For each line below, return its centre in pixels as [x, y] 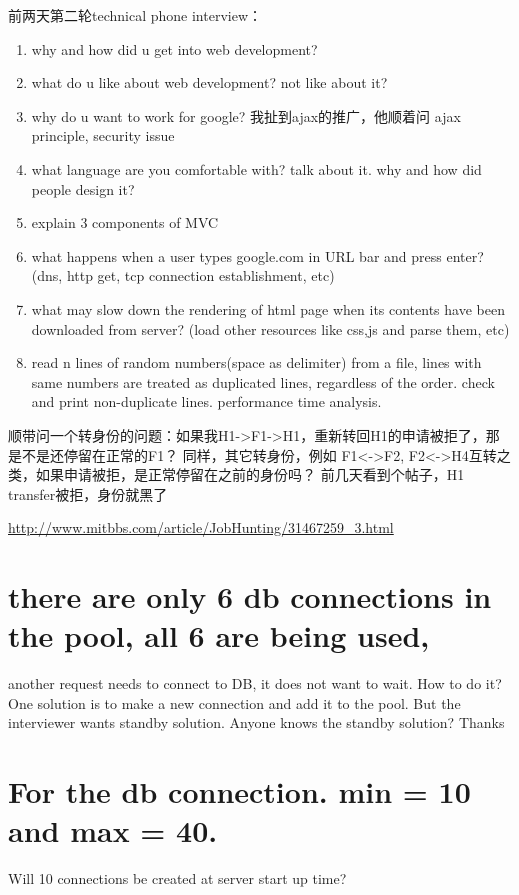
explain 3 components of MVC [125, 222]
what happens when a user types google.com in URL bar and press [236, 255]
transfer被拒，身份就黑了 [88, 493]
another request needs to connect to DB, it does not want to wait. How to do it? [255, 683]
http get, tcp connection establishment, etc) [200, 275]
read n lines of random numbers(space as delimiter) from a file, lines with [256, 362]
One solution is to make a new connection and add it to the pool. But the [234, 702]
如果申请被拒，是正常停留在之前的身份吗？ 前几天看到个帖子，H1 [250, 474]
